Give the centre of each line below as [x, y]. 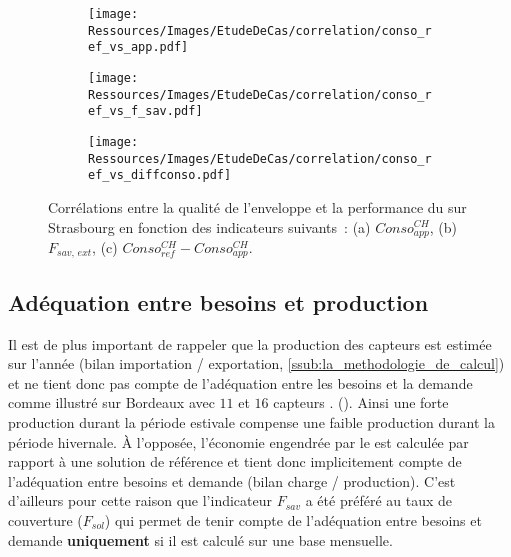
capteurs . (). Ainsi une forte [361, 402]
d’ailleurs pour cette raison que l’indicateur [140, 500]
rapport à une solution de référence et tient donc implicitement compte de [235, 461]
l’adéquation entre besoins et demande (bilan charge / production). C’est [232, 480]
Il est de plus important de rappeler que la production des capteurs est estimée [250, 343]
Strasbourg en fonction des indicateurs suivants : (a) [209, 226]
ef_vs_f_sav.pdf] [145, 111]
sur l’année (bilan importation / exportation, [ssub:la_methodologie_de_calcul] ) [256, 363]
